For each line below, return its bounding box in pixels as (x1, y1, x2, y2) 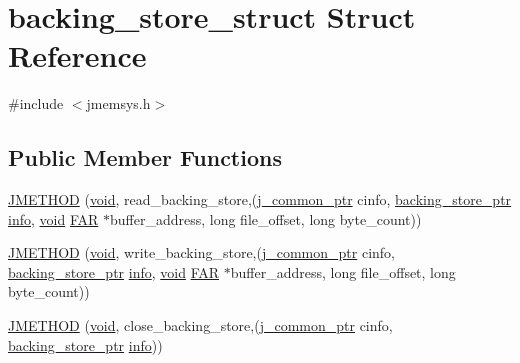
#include (8, 93, 64, 114)
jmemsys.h (86, 93, 151, 114)
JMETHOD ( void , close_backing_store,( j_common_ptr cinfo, (8, 315, 393, 336)
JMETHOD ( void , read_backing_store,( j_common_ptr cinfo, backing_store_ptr (8, 189, 512, 210)
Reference (8, 35, 147, 76)
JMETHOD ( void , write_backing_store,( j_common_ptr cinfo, (8, 242, 396, 263)
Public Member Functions (8, 142, 282, 173)
